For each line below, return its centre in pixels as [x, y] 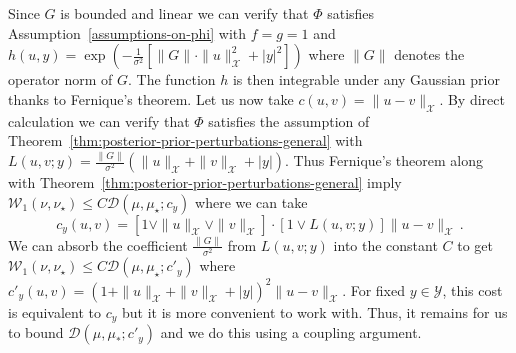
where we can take [251, 201]
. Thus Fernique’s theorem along [384, 160]
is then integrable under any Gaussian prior [366, 79]
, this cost [472, 289]
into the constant [385, 244]
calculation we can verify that [99, 120]
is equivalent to [55, 311]
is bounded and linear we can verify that [184, 13]
